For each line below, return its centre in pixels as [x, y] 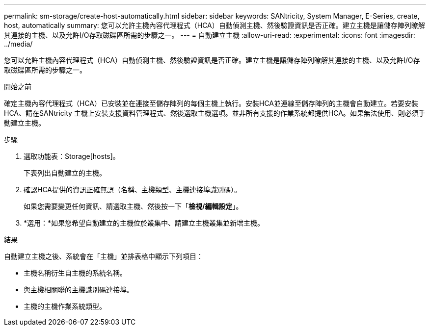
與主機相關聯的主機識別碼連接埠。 [79, 290]
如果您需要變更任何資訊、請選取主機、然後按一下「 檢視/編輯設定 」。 [133, 206]
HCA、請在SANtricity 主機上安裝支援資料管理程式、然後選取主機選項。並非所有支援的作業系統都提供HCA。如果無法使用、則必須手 [215, 113]
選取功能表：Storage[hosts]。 [72, 156]
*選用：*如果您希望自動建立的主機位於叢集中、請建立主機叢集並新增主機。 [144, 223]
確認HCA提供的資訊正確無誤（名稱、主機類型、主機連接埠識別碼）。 [133, 190]
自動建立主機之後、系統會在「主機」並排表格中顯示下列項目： [104, 256]
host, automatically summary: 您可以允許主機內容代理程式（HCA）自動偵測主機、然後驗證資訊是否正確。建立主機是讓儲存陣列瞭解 [215, 25]
